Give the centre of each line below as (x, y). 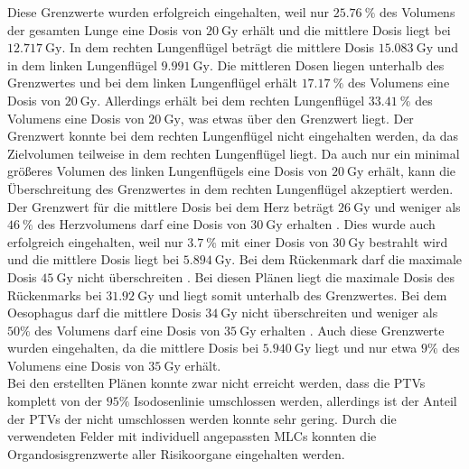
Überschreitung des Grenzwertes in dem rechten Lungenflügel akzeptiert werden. (230, 188)
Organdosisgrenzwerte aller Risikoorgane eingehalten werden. (176, 453)
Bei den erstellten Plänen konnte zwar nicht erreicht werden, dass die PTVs (216, 383)
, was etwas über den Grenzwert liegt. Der (297, 118)
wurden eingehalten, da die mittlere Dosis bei (133, 348)
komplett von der (55, 401)
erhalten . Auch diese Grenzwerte (352, 330)
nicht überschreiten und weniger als (340, 313)
